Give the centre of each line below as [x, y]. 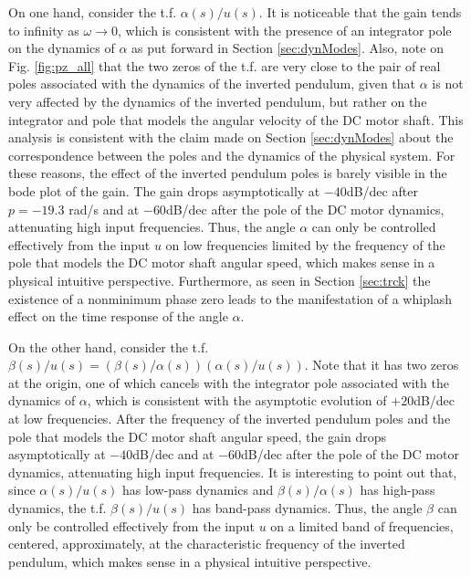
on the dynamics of [62, 48]
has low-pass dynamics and [198, 490]
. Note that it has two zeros [382, 365]
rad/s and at [104, 209]
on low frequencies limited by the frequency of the [305, 244]
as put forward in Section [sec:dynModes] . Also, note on [288, 48]
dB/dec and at [173, 454]
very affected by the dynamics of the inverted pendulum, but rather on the [218, 101]
